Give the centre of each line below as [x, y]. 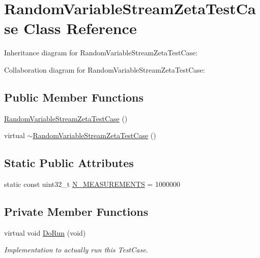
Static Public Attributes [69, 163]
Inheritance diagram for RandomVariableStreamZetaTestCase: [101, 53]
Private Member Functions [76, 212]
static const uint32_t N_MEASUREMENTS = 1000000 [92, 184]
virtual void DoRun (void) [45, 232]
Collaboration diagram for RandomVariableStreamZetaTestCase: [105, 69]
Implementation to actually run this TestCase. [76, 250]
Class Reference [80, 28]
